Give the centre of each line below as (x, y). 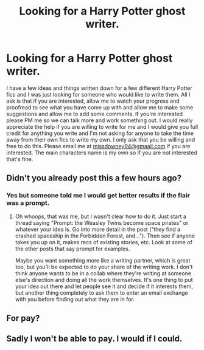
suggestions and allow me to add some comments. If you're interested (95, 114)
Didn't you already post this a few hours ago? (94, 178)
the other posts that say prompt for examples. (72, 249)
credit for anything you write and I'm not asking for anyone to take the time (100, 133)
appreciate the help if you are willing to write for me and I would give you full (102, 126)
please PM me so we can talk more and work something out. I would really (100, 120)
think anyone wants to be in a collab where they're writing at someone (103, 273)
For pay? (23, 318)
